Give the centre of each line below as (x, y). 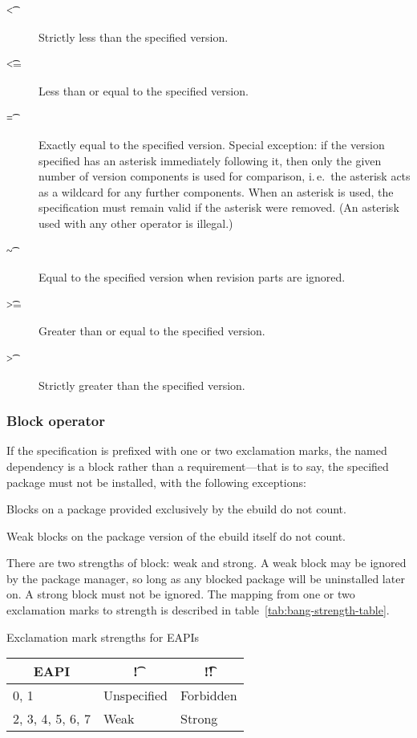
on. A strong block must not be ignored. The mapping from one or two (181, 594)
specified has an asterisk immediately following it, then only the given (210, 160)
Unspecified (135, 695)
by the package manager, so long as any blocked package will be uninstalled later (206, 578)
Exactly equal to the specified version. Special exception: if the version (212, 144)
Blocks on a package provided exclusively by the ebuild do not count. (176, 509)
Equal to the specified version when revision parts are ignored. (192, 277)
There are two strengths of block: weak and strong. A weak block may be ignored (206, 563)
